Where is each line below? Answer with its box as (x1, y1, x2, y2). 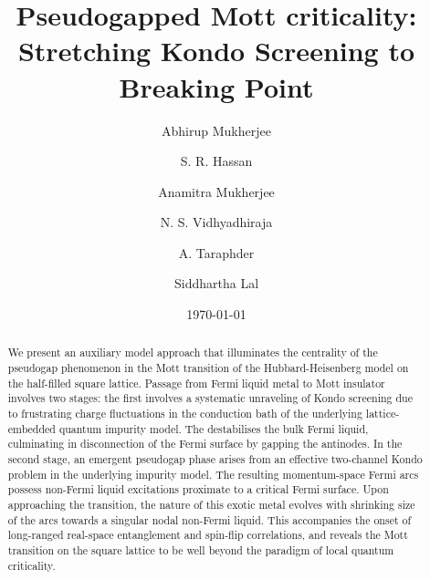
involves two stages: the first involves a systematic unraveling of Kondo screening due (7, 390, 413, 406)
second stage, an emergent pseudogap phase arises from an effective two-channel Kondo (7, 451, 423, 467)
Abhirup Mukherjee (162, 120, 271, 140)
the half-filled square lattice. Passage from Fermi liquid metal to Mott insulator (7, 375, 385, 390)
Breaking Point (119, 67, 314, 105)
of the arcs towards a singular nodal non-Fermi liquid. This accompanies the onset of (7, 512, 412, 527)
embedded (7, 420, 56, 436)
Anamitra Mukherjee (158, 181, 275, 201)
